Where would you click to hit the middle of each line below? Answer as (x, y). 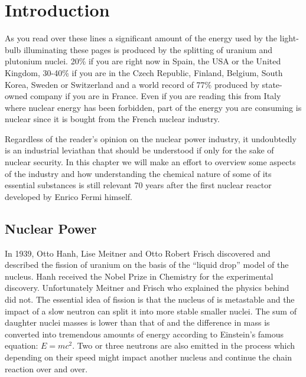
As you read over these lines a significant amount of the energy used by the (141, 38)
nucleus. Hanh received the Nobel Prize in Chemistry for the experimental (139, 276)
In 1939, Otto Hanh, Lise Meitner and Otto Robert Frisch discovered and (138, 253)
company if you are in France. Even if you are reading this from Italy (156, 96)
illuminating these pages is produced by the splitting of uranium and (148, 49)
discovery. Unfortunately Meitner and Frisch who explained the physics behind (147, 288)
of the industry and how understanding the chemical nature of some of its (138, 173)
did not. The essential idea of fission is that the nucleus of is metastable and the (150, 299)
